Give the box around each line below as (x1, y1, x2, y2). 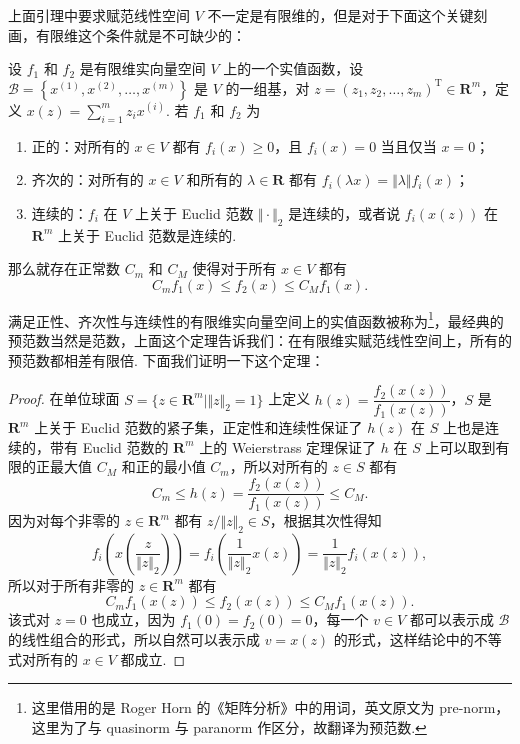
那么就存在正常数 (8, 258, 120, 279)
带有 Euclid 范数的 (49, 436, 169, 457)
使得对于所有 (192, 258, 277, 279)
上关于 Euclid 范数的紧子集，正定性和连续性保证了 (34, 417, 363, 438)
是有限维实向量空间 (79, 58, 206, 79)
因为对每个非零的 (8, 510, 120, 531)
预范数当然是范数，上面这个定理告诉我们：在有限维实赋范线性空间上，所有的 (8, 330, 512, 350)
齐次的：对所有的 (31, 169, 144, 190)
